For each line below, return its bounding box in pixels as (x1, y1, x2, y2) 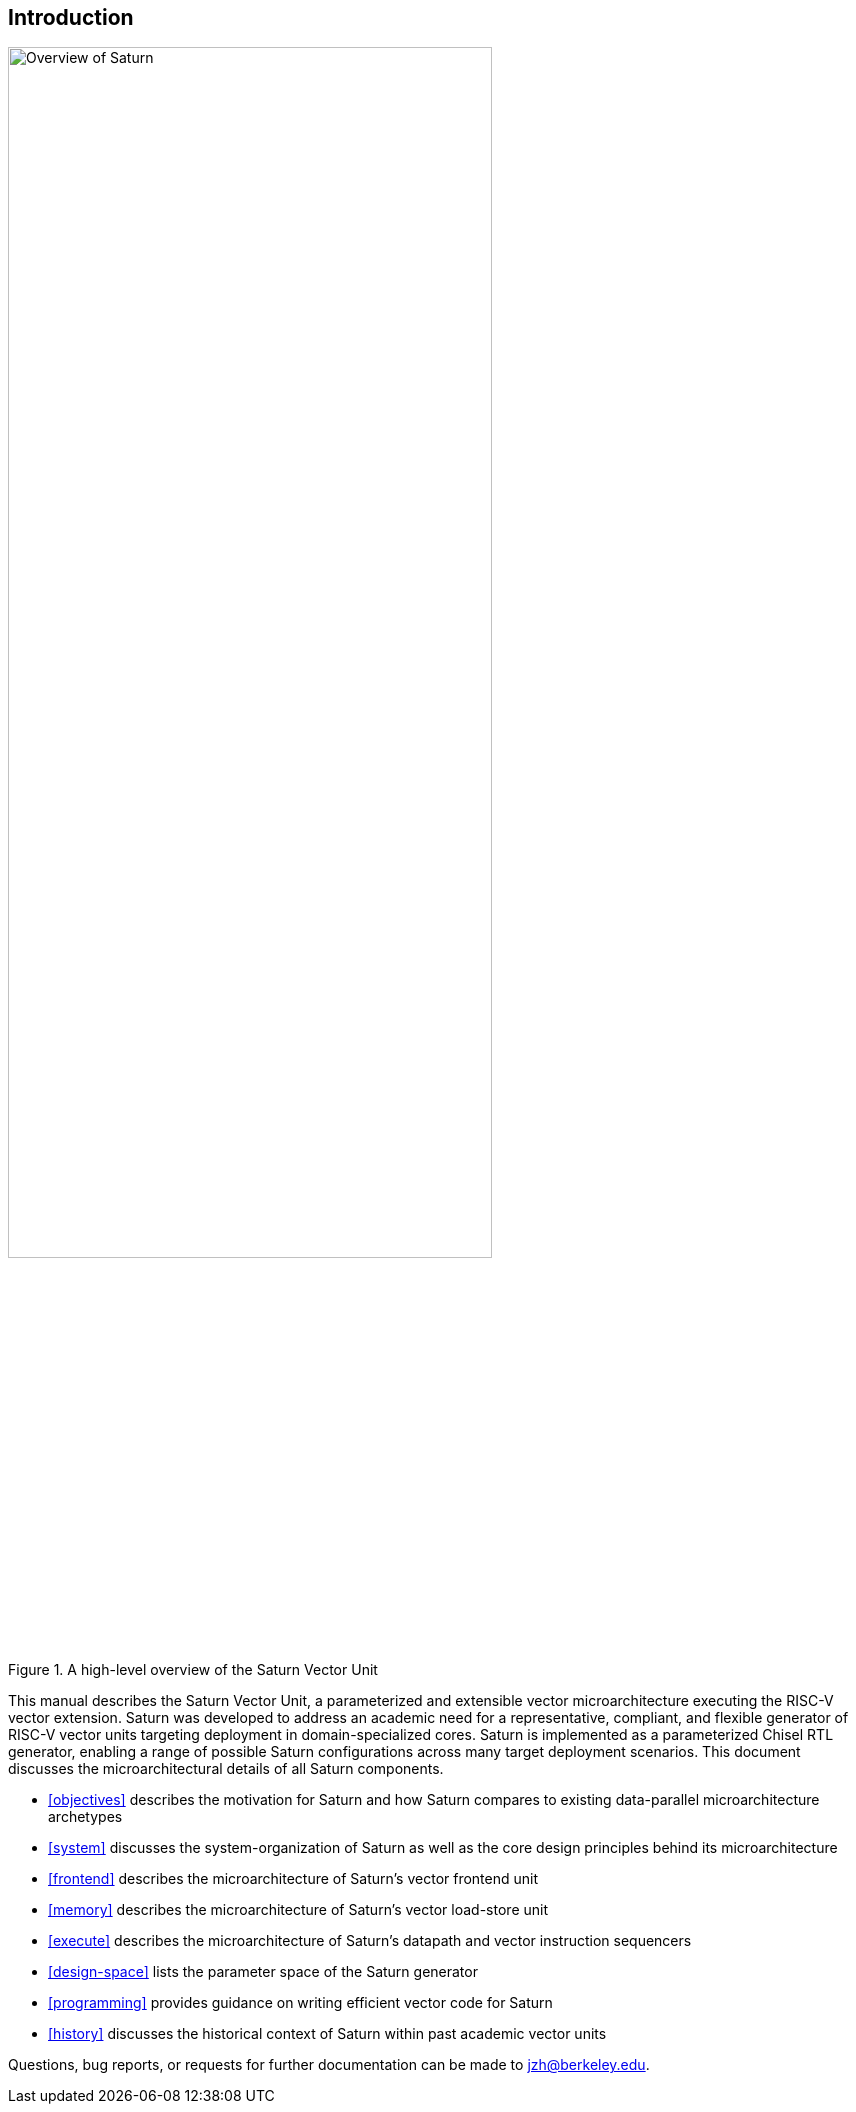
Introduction (8, 5, 134, 30)
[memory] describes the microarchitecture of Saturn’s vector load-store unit (48, 1901, 549, 1919)
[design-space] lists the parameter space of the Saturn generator (48, 1963, 478, 1981)
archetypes (48, 1808, 123, 1826)
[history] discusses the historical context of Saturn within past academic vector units (48, 2025, 607, 2043)
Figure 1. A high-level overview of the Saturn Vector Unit (8, 1661, 378, 1679)
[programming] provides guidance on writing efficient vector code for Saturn (48, 1994, 553, 2012)
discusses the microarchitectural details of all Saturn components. (8, 1760, 444, 1778)
